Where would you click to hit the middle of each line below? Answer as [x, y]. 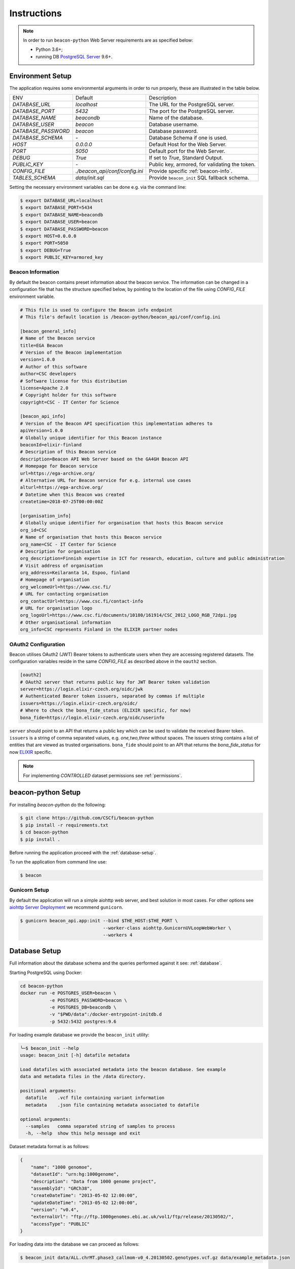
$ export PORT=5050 [44, 243]
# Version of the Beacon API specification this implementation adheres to [116, 423]
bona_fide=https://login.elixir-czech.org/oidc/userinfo [92, 717]
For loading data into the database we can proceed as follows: [74, 1244]
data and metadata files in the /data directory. [83, 1077]
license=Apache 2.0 [44, 388]
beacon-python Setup [45, 793]
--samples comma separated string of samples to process [100, 1126]
